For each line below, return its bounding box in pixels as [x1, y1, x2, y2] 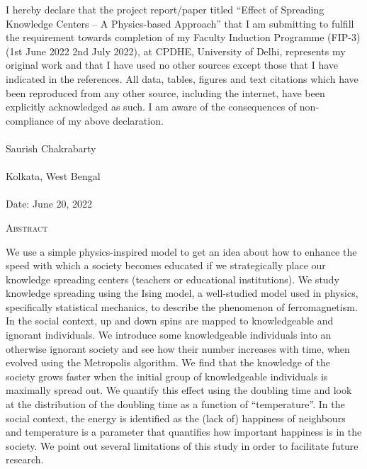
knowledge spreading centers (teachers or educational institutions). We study [6, 271, 339, 286]
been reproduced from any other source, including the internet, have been [6, 85, 325, 100]
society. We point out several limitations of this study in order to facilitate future [6, 438, 358, 453]
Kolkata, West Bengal [6, 169, 101, 183]
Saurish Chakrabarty [6, 140, 96, 155]
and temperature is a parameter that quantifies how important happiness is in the [6, 424, 362, 439]
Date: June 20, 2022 [6, 196, 93, 211]
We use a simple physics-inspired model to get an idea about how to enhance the [6, 244, 357, 259]
